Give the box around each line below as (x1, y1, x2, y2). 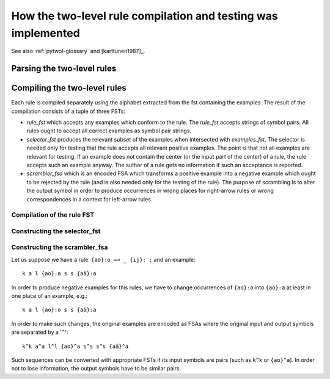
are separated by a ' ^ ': (11, 328, 68, 336)
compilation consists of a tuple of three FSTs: (11, 107, 125, 115)
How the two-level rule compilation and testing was (11, 9, 278, 23)
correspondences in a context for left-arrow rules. (26, 195, 153, 203)
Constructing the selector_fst (11, 226, 101, 235)
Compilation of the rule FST (11, 211, 95, 219)
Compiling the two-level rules (11, 83, 127, 93)
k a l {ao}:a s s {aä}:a (22, 270, 97, 277)
